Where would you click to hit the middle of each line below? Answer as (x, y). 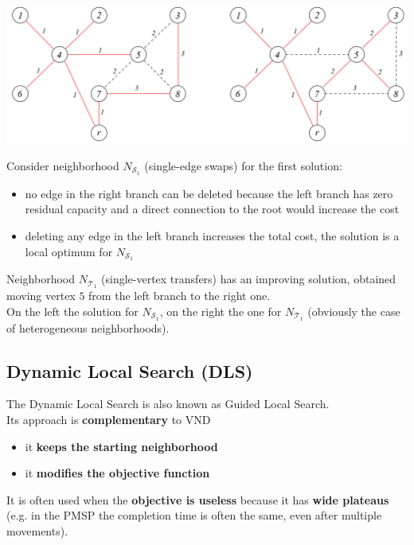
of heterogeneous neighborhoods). (88, 327)
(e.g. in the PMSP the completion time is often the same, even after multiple (194, 515)
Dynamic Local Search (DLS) (130, 370)
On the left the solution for (72, 311)
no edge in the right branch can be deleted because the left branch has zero (209, 193)
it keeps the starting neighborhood (121, 446)
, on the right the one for (221, 311)
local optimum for (69, 251)
